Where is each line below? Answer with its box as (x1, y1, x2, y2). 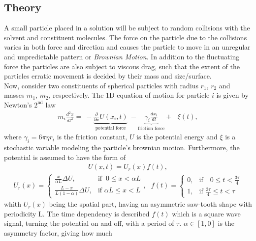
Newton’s (4, 99, 32, 109)
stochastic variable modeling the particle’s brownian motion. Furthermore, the (4, 142, 240, 153)
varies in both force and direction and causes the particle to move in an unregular (4, 42, 251, 52)
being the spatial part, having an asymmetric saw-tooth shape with (49, 199, 252, 209)
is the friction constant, (57, 132, 128, 142)
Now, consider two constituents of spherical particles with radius (4, 80, 198, 90)
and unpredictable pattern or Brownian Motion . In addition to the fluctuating (4, 51, 240, 61)
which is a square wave (172, 208, 241, 218)
